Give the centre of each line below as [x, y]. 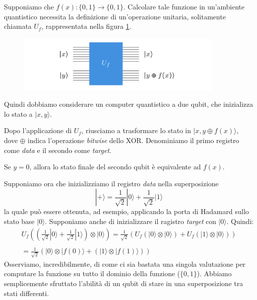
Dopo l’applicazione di [38, 130]
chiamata [18, 26]
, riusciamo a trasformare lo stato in [136, 130]
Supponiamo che [29, 6]
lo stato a [18, 113]
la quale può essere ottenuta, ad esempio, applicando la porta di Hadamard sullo [127, 211]
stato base [19, 221]
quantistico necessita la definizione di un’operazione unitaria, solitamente [115, 16]
